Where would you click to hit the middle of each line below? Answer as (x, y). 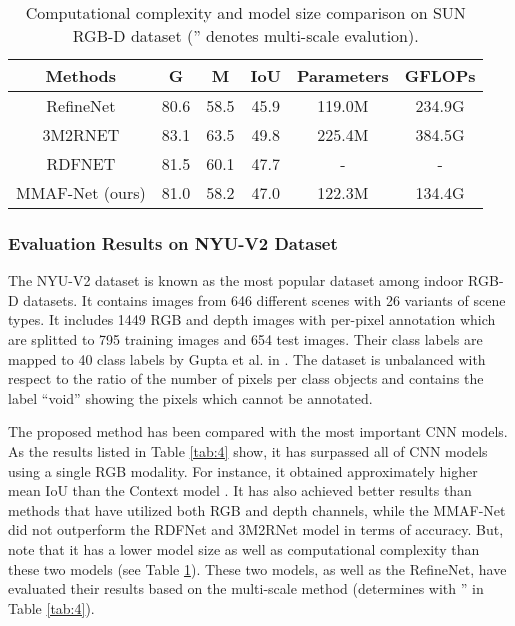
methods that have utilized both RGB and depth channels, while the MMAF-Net (257, 509)
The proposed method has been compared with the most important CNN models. (258, 431)
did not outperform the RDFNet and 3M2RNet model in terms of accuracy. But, (256, 529)
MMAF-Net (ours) (81, 192)
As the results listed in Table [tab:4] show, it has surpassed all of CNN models (248, 450)
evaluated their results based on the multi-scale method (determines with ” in (246, 588)
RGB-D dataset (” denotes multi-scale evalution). (245, 35)
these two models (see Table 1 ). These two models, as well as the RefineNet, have (257, 568)
